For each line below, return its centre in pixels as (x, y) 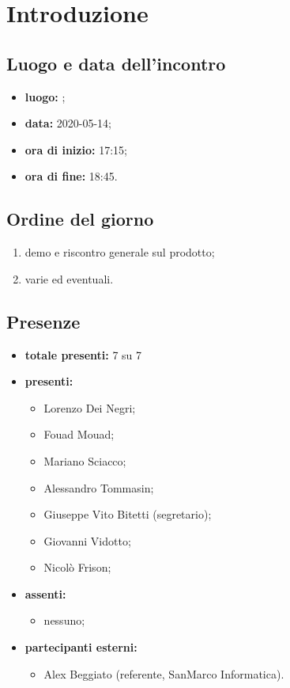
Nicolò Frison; (77, 567)
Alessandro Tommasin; (99, 487)
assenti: (45, 593)
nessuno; (64, 620)
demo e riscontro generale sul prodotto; (120, 252)
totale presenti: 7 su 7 (83, 354)
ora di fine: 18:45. (71, 176)
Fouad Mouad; (79, 434)
